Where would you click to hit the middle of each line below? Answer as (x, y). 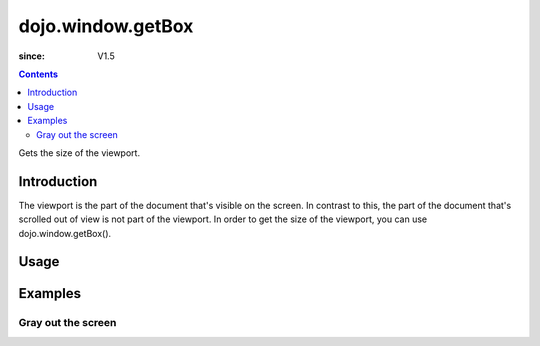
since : (31, 56)
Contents (38, 74)
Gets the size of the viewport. (79, 152)
